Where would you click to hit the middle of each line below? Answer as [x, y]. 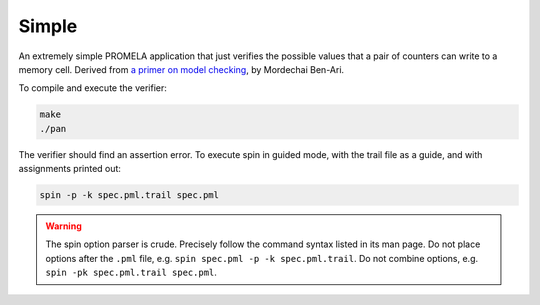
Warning [63, 226]
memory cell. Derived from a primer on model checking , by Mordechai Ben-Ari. [181, 69]
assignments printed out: [70, 169]
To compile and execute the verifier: [92, 88]
